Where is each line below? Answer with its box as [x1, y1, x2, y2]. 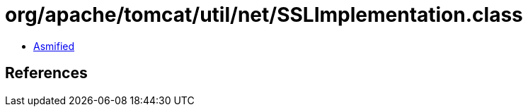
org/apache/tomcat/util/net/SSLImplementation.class [5, 3, 523, 27]
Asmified [33, 39, 75, 52]
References [5, 64, 88, 82]
